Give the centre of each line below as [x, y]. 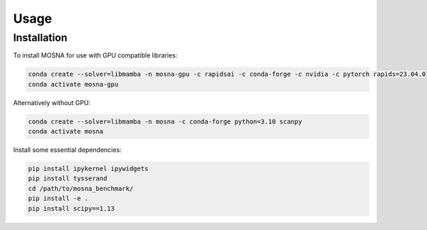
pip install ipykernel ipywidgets [88, 169]
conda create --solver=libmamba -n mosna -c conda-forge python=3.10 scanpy [165, 121]
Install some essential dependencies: [68, 150]
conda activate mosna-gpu [73, 84]
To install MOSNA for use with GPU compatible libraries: [95, 55]
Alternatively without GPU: [52, 102]
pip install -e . [58, 198]
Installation [40, 38]
